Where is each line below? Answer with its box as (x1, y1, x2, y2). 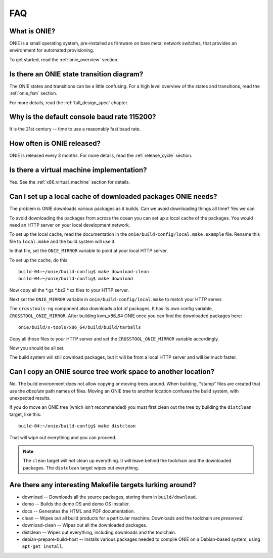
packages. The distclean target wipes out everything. (23, 464, 139, 470)
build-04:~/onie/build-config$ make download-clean (18, 269, 149, 274)
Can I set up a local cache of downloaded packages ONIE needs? (9, 192, 217, 201)
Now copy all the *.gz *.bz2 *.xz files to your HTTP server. (9, 287, 129, 293)
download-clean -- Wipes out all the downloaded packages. (22, 522, 148, 528)
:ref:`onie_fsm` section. (9, 90, 58, 96)
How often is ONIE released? (9, 139, 101, 148)
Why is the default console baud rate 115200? (9, 113, 156, 121)
